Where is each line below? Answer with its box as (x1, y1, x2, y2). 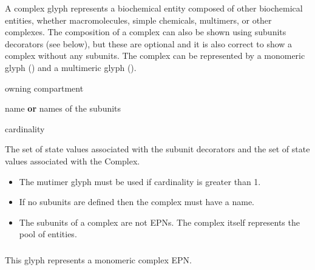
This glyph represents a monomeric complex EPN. (5, 254, 192, 266)
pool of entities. (19, 228, 77, 240)
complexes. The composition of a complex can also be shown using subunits (5, 25, 286, 38)
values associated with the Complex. (5, 154, 140, 167)
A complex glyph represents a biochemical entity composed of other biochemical (5, 2, 303, 14)
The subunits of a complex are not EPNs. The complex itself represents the (19, 215, 300, 228)
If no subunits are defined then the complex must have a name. (19, 195, 254, 208)
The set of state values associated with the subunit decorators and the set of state (5, 143, 310, 155)
